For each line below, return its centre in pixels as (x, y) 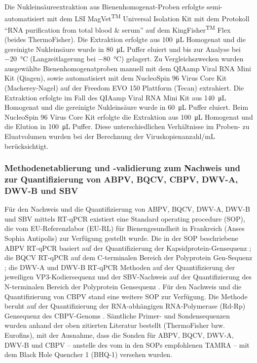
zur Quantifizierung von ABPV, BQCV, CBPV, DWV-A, (121, 179)
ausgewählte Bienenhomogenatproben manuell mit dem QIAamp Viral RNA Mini (128, 68)
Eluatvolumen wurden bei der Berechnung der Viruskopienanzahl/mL (110, 136)
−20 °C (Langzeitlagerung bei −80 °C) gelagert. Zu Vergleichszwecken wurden (124, 59)
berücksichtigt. (27, 146)
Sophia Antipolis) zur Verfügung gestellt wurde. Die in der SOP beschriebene (121, 238)
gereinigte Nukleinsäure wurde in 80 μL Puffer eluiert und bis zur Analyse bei (123, 49)
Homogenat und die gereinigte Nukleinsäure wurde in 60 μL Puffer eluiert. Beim (127, 107)
